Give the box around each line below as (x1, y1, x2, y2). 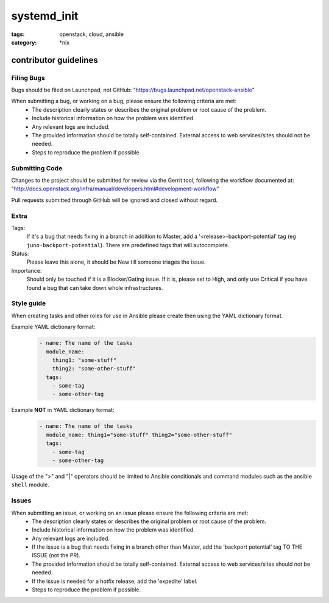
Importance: (11, 267, 42, 274)
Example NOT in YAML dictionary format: (11, 406, 115, 414)
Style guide (11, 299, 46, 308)
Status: (11, 250, 29, 258)
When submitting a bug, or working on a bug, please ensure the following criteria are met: (11, 98, 237, 105)
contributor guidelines (11, 55, 99, 65)
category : (11, 38, 37, 46)
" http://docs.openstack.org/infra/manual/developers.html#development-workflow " (11, 185, 219, 192)
